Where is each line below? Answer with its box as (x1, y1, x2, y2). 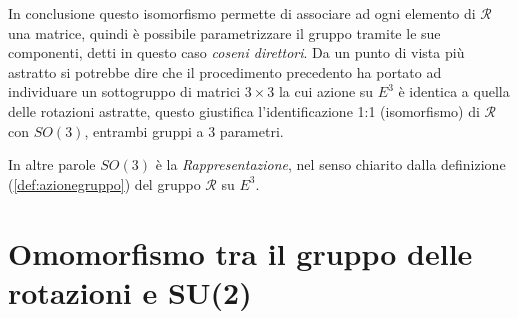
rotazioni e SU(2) (8, 271, 252, 312)
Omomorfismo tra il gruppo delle (8, 232, 473, 273)
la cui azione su (278, 81, 374, 102)
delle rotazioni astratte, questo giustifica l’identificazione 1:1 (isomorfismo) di (8, 100, 480, 121)
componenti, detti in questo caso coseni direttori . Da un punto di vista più (8, 42, 465, 63)
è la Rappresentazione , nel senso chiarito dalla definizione (155, 154, 506, 175)
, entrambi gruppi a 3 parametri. (84, 120, 284, 141)
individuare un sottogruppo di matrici (8, 81, 241, 102)
